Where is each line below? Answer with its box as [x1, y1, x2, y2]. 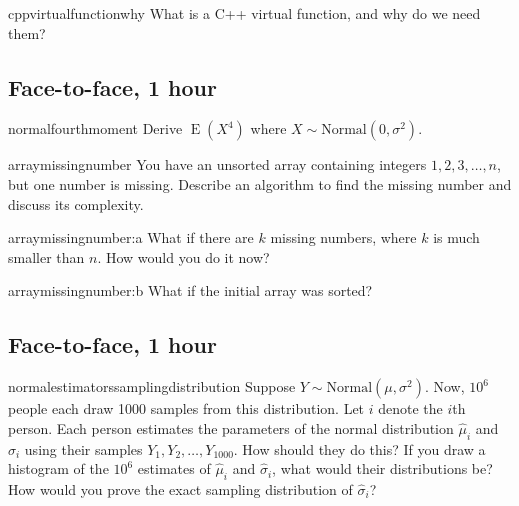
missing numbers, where [270, 227, 417, 248]
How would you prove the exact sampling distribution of [8, 478, 353, 499]
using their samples [24, 438, 143, 459]
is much [433, 227, 480, 248]
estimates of [137, 458, 211, 479]
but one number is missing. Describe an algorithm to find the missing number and [8, 173, 512, 194]
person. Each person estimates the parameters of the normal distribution [8, 417, 454, 438]
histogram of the [8, 458, 109, 479]
